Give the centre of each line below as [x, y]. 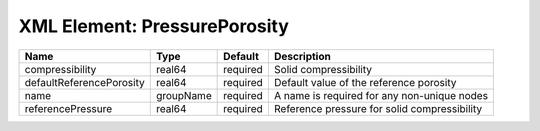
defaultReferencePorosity [84, 82]
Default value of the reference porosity [365, 82]
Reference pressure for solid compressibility [378, 108]
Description [302, 56]
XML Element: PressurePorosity [154, 26]
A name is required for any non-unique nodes [381, 95]
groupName [183, 95]
